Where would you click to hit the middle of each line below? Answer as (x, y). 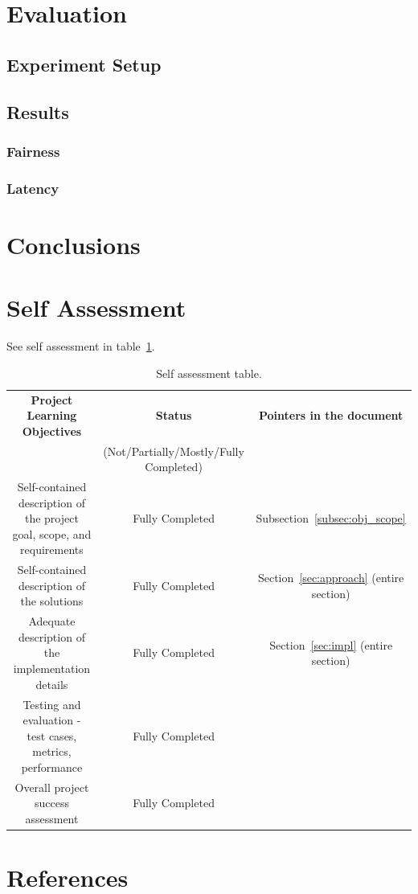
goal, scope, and (52, 533)
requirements (52, 550)
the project (51, 518)
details (52, 684)
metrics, (52, 751)
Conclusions (74, 244)
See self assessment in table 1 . (81, 346)
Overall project (52, 787)
